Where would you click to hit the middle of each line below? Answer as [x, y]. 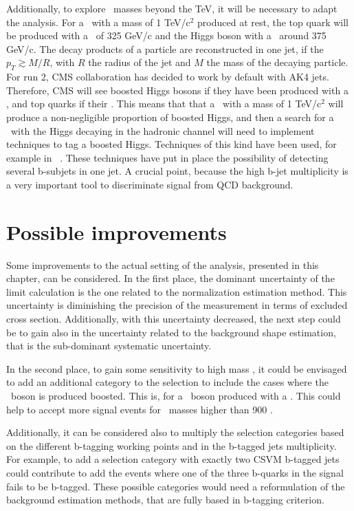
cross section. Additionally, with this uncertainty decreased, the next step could [174, 319]
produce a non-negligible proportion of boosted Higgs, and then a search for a [170, 117]
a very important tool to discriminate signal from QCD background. [150, 184]
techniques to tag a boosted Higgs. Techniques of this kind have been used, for [172, 144]
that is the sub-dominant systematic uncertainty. [109, 346]
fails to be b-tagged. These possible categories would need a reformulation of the [176, 486]
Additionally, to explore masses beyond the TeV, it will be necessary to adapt [172, 8]
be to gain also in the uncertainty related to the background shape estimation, [171, 332]
